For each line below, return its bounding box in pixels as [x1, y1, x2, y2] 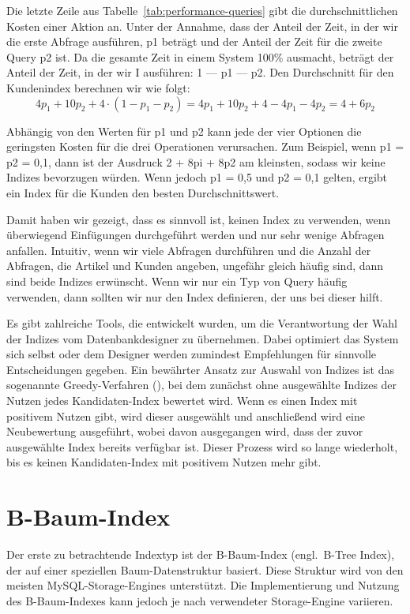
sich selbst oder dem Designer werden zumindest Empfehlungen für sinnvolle [6, 346, 377, 362]
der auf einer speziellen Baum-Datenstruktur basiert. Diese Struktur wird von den [6, 561, 404, 578]
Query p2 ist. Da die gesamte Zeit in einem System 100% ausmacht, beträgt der [6, 48, 394, 65]
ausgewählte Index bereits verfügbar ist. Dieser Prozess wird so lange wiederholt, [6, 438, 398, 455]
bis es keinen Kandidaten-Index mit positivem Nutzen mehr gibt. [6, 454, 322, 470]
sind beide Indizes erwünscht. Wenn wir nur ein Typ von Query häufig [6, 272, 348, 289]
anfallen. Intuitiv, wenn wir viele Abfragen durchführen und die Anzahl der [6, 241, 371, 258]
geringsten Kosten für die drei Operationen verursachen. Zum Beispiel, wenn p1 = [6, 138, 404, 155]
